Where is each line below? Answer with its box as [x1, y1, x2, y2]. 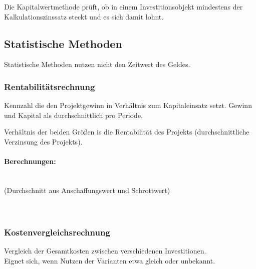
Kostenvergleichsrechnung [4, 225, 110, 238]
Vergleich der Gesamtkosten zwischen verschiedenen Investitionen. [4, 245, 206, 255]
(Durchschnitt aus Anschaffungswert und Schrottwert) [4, 184, 170, 195]
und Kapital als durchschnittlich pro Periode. [4, 109, 143, 120]
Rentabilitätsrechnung [4, 80, 95, 92]
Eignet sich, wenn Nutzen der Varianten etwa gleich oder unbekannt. [4, 255, 215, 265]
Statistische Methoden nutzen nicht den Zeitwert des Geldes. [4, 59, 190, 69]
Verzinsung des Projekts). [4, 136, 83, 146]
